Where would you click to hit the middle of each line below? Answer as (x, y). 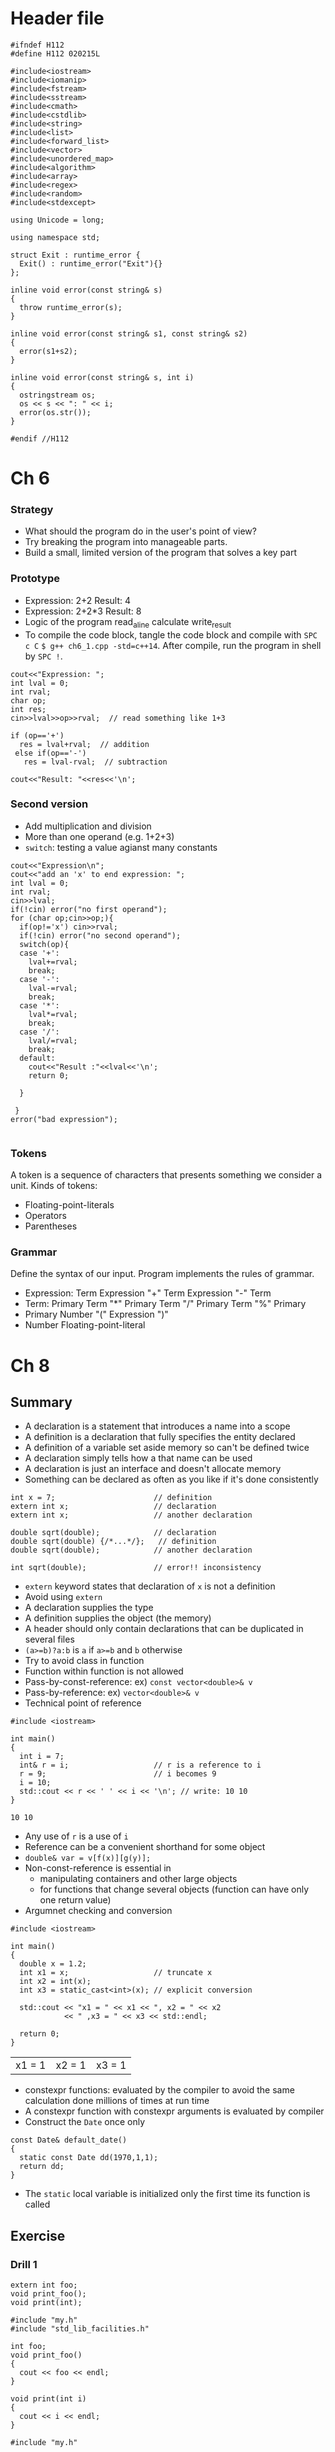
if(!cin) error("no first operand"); (89, 909)
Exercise (38, 2235)
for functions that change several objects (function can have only (174, 1889)
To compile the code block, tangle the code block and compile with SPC (171, 634)
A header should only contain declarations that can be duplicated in (164, 1629)
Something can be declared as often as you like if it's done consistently (171, 1479)
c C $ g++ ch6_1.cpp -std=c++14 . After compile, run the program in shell (173, 645)
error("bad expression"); (64, 1119)
